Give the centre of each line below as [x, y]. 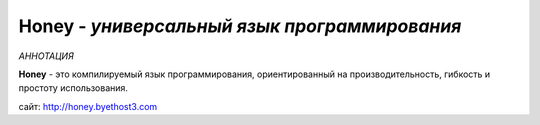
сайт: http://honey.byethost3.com [88, 106]
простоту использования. [73, 88]
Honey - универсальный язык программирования [240, 26]
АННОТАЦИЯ [46, 56]
